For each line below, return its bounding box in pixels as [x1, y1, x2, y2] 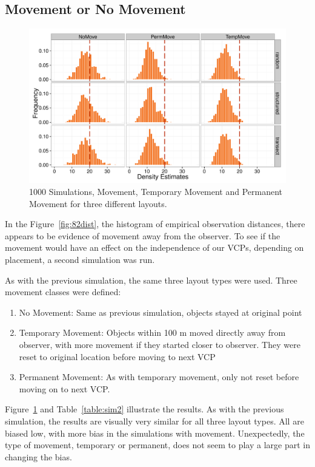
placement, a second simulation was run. [5, 253, 155, 265]
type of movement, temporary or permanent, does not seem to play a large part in [5, 438, 310, 451]
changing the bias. [5, 450, 72, 463]
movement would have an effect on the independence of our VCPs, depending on [5, 241, 304, 254]
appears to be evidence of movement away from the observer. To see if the [5, 229, 280, 242]
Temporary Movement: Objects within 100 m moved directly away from [19, 326, 286, 339]
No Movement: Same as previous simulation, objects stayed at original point [19, 305, 302, 318]
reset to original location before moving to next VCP [19, 350, 216, 363]
